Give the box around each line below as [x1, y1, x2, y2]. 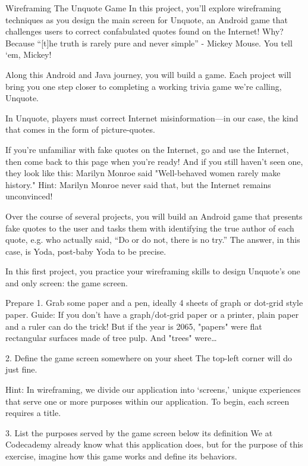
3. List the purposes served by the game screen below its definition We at [5, 426, 273, 439]
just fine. [5, 363, 37, 376]
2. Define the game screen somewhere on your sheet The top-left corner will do [5, 351, 292, 364]
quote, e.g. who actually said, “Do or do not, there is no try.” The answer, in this [5, 233, 300, 246]
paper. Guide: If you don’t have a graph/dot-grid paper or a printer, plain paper [5, 308, 299, 321]
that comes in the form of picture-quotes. [5, 123, 155, 136]
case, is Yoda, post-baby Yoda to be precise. [5, 245, 166, 257]
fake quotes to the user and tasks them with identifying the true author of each [5, 221, 294, 234]
